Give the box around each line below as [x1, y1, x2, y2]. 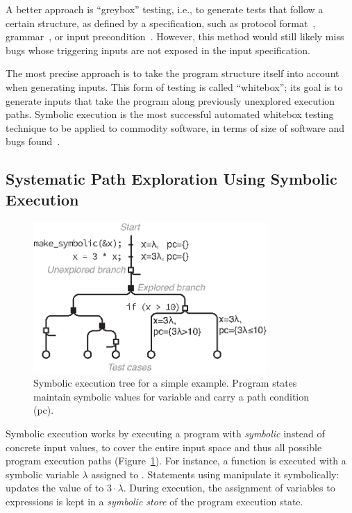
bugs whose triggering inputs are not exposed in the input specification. [6, 42, 310, 57]
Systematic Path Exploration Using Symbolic [6, 168, 337, 190]
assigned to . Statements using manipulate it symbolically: [91, 466, 340, 481]
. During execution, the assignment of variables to [123, 480, 335, 495]
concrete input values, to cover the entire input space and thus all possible [6, 439, 322, 454]
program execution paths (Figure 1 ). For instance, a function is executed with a [6, 453, 346, 468]
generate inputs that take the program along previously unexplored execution [6, 93, 335, 108]
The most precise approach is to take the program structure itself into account [6, 66, 340, 81]
